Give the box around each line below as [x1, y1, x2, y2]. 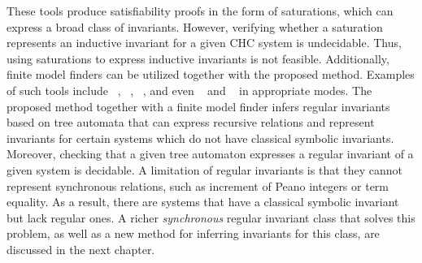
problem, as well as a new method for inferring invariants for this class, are [7, 225, 380, 242]
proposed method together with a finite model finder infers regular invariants [7, 97, 390, 114]
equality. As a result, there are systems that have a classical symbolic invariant [7, 193, 399, 210]
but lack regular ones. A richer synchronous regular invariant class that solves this [7, 209, 415, 226]
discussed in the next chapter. [7, 240, 155, 257]
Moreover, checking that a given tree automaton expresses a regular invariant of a [7, 145, 414, 162]
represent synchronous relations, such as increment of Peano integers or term [7, 177, 389, 194]
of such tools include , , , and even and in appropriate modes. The [7, 81, 372, 98]
